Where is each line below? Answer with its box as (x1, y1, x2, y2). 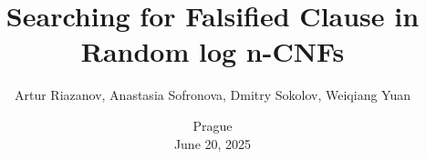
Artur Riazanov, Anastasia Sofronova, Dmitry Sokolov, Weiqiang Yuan (15, 85, 410, 104)
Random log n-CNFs (80, 33, 345, 70)
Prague (192, 115, 233, 134)
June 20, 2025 (173, 134, 252, 153)
